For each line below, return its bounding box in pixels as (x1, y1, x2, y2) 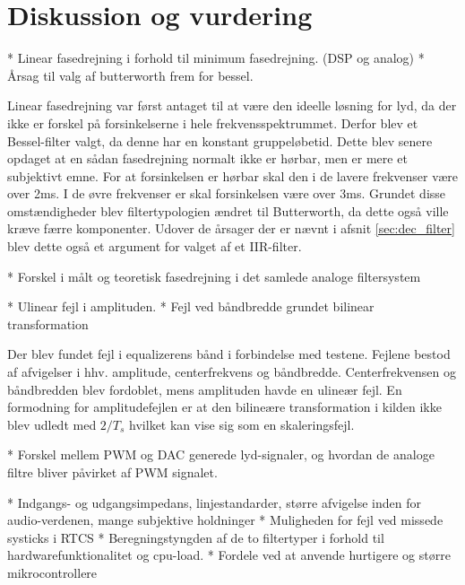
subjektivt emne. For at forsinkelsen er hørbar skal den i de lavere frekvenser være (7, 166, 458, 185)
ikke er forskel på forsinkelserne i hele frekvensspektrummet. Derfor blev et (7, 113, 418, 132)
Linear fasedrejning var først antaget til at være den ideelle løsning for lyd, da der (7, 96, 457, 115)
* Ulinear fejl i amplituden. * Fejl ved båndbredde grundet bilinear (7, 297, 375, 316)
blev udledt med (7, 415, 97, 433)
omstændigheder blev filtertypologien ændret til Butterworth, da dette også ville (7, 201, 449, 220)
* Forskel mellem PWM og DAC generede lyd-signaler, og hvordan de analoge (7, 445, 435, 464)
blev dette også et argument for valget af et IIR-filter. (7, 237, 302, 256)
